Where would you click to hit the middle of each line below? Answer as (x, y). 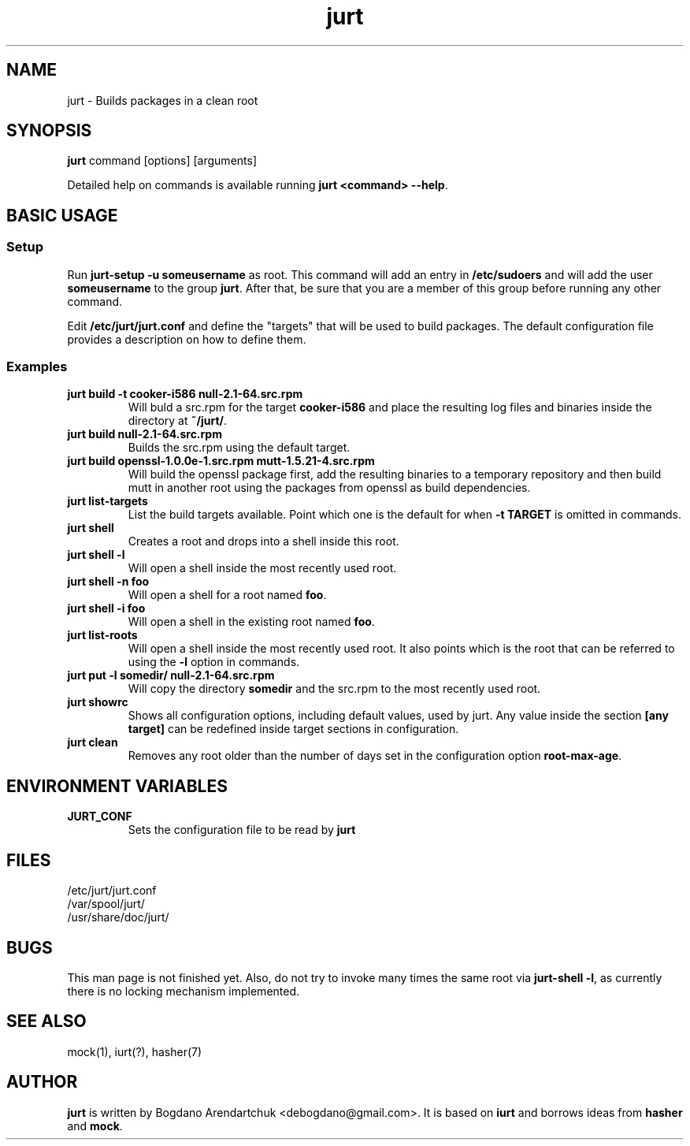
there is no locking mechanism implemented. (184, 991)
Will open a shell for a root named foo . (227, 595)
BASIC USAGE (62, 215)
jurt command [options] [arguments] (162, 161)
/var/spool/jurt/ (106, 904)
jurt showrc (98, 702)
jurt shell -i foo (106, 608)
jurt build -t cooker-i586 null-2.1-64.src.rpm (185, 394)
